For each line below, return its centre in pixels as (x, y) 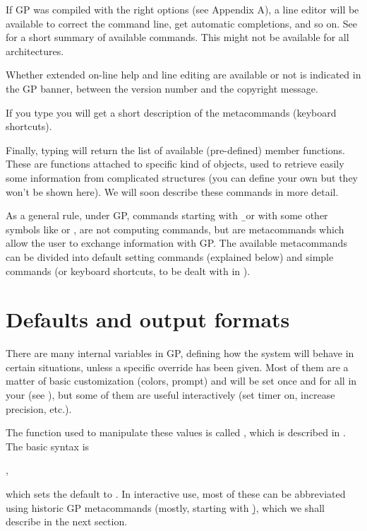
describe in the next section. (67, 521)
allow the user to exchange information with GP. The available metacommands (176, 243)
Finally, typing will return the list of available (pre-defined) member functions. (175, 150)
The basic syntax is (48, 446)
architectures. (35, 51)
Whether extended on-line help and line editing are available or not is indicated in (183, 75)
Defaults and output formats (148, 319)
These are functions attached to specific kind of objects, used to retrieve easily (175, 164)
